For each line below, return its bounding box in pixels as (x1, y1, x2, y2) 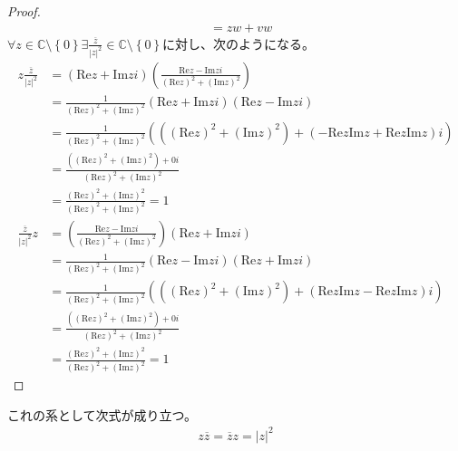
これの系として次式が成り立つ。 (7, 405, 198, 424)
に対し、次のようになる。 (162, 34, 316, 53)
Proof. (7, 2, 41, 20)
